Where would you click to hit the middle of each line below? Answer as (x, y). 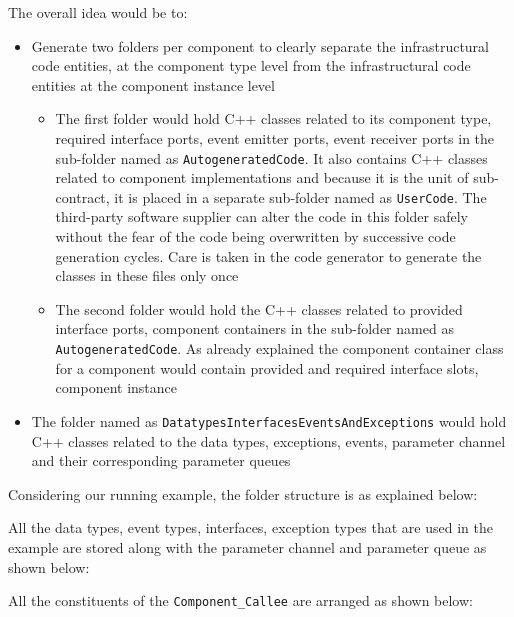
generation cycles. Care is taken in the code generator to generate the (268, 255)
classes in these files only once (147, 275)
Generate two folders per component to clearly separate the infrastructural (260, 45)
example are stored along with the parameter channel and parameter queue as (247, 546)
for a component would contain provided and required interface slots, (267, 367)
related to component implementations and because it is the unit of (262, 177)
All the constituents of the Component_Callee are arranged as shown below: (240, 600)
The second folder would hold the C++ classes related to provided (259, 308)
